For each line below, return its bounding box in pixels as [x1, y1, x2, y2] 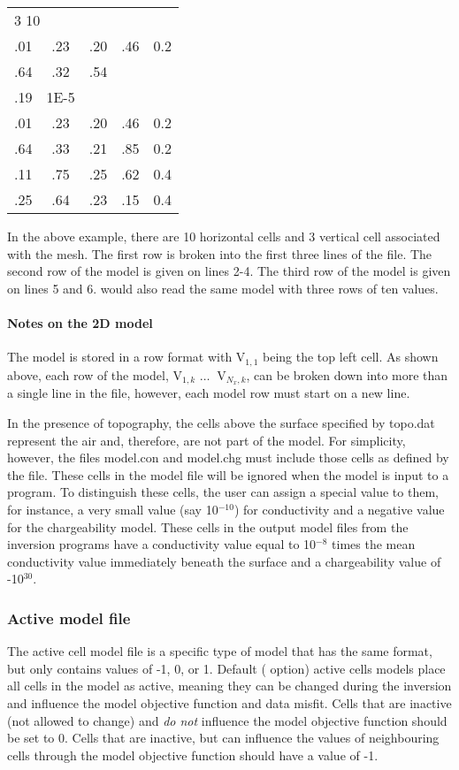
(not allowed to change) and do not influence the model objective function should [7, 711, 448, 729]
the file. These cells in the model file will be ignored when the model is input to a [7, 465, 449, 484]
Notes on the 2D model [7, 313, 153, 332]
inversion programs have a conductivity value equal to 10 [7, 535, 317, 553]
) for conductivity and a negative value [233, 500, 445, 519]
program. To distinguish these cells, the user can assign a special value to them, [7, 483, 439, 501]
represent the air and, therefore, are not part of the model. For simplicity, [7, 431, 406, 449]
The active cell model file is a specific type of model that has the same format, [7, 642, 432, 660]
